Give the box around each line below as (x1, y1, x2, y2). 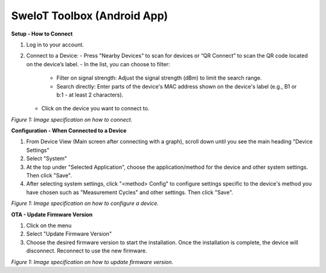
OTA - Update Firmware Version (11, 211, 93, 218)
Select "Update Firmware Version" (26, 230, 112, 237)
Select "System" (26, 155, 68, 162)
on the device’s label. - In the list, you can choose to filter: (26, 60, 170, 67)
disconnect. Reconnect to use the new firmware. (26, 247, 147, 254)
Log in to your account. (26, 41, 85, 48)
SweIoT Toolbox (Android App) (11, 9, 168, 22)
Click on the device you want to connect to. (41, 105, 150, 112)
